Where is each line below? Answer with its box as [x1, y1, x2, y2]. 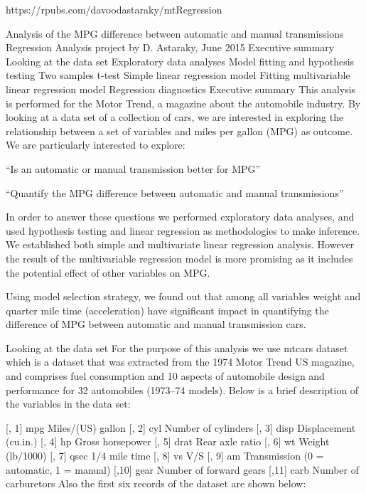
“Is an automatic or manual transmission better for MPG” [6, 161, 261, 176]
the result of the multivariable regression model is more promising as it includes [6, 250, 353, 265]
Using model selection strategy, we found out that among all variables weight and [6, 289, 361, 304]
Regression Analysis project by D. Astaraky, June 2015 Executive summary [6, 40, 335, 55]
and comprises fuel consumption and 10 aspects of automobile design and [6, 369, 325, 383]
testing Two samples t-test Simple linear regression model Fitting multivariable [6, 68, 350, 83]
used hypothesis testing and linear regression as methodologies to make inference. [6, 223, 360, 238]
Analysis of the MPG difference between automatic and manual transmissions [6, 26, 344, 41]
